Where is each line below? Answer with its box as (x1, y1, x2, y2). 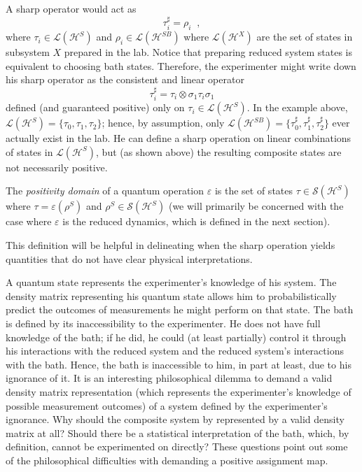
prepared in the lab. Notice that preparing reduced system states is (64, 45, 352, 59)
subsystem (6, 45, 50, 59)
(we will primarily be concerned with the (168, 199, 344, 213)
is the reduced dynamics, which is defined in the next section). (62, 214, 330, 229)
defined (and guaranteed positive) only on (6, 100, 185, 115)
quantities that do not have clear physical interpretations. (6, 251, 253, 266)
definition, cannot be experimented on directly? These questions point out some (6, 439, 348, 454)
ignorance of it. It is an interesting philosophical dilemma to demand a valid (6, 371, 333, 385)
